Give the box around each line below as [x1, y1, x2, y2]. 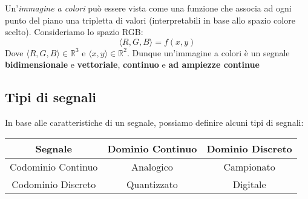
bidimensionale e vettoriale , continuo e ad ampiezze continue [5, 58, 260, 71]
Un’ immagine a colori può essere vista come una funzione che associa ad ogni [5, 2, 292, 14]
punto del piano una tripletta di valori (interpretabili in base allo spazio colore [5, 13, 295, 26]
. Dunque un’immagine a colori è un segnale [126, 46, 290, 59]
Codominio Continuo [10, 159, 98, 174]
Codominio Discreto [11, 177, 96, 191]
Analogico [131, 159, 173, 174]
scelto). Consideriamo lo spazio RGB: [5, 25, 143, 38]
